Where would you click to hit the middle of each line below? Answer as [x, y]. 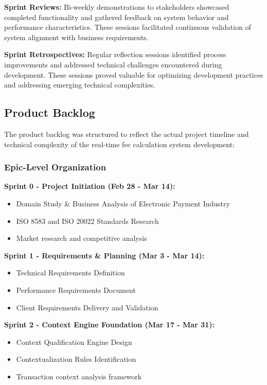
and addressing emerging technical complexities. [80, 85]
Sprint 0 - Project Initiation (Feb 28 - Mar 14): [90, 186]
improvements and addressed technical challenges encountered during [113, 64]
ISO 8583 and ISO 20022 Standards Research [87, 221]
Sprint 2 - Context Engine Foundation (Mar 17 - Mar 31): [109, 325]
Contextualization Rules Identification [76, 359]
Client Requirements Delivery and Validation [87, 307]
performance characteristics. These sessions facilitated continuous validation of [128, 27]
